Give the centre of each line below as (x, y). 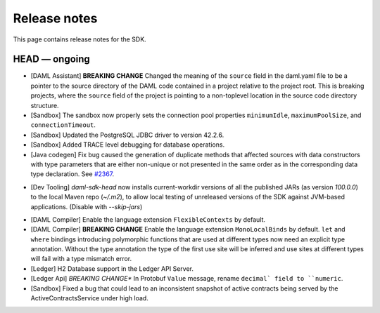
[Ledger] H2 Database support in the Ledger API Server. (112, 268)
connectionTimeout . (63, 125)
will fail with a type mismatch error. (81, 259)
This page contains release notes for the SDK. (80, 39)
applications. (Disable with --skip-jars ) (87, 206)
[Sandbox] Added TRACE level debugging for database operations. (128, 145)
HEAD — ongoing (52, 59)
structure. (45, 105)
